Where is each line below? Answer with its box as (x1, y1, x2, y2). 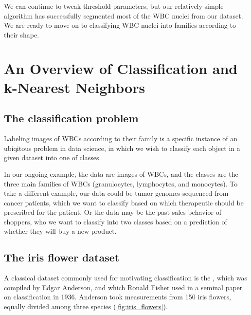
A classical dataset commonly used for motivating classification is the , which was (4, 273, 247, 283)
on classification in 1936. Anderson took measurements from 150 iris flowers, (4, 292, 231, 302)
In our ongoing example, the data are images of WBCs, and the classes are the (4, 168, 238, 179)
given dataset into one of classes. (4, 152, 101, 163)
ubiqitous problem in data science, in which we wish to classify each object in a (4, 143, 240, 153)
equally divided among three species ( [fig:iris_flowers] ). (4, 301, 168, 312)
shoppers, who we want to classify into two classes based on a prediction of (4, 216, 227, 226)
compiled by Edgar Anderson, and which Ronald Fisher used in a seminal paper (4, 282, 243, 292)
